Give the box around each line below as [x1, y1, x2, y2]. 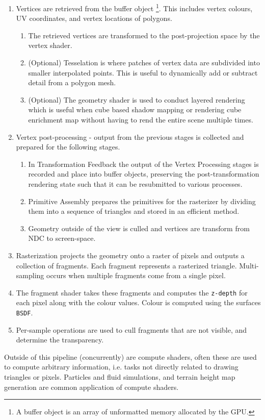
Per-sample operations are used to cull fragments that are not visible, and [16, 324, 247, 335]
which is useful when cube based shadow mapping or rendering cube [28, 104, 242, 115]
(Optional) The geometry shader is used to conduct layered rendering [28, 94, 245, 105]
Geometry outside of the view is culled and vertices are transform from [28, 223, 250, 233]
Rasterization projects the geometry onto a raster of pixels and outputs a [16, 250, 245, 260]
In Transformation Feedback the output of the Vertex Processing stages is [28, 158, 259, 169]
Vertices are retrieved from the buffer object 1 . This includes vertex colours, [16, 2, 253, 13]
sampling [16, 270, 44, 281]
